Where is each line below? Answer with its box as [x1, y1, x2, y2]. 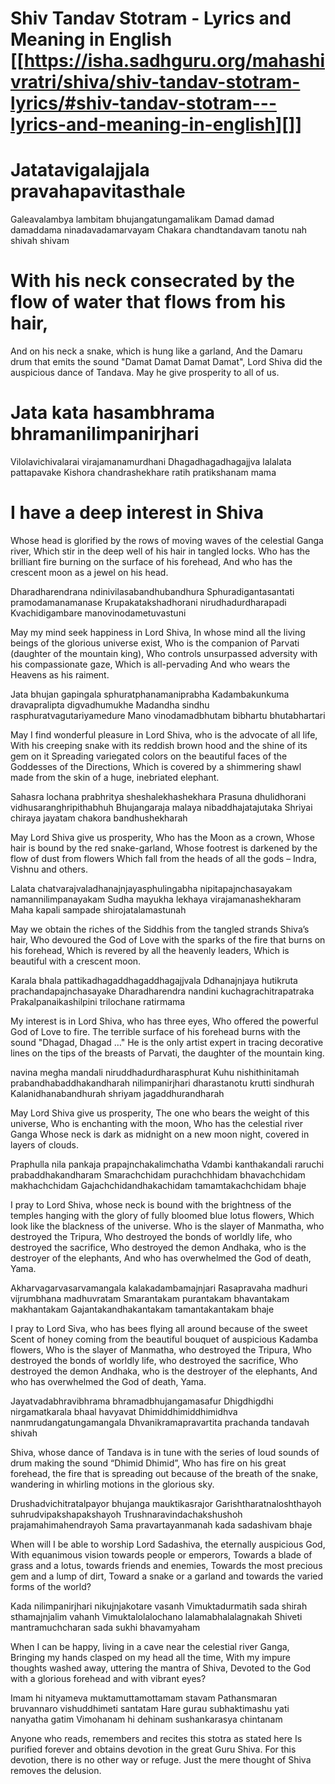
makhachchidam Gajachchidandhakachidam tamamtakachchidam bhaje [10, 1179, 307, 1191]
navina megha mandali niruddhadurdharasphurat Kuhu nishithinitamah [10, 1066, 300, 1078]
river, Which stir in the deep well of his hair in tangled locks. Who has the [10, 545, 311, 557]
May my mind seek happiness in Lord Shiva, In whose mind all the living [10, 626, 306, 638]
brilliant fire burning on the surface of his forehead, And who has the [10, 555, 293, 567]
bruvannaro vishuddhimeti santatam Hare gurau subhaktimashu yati [10, 1702, 290, 1714]
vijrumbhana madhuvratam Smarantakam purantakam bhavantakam [10, 1292, 290, 1304]
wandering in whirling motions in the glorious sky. [10, 1478, 215, 1490]
